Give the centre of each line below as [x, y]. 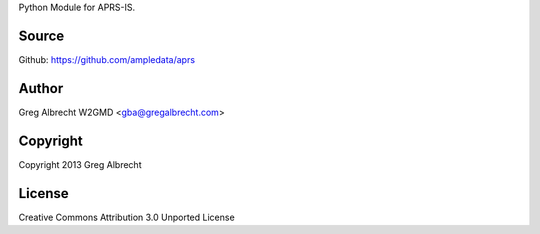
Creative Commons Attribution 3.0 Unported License [126, 217]
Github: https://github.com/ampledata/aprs [106, 59]
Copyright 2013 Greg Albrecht [80, 164]
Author [41, 88]
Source [41, 35]
